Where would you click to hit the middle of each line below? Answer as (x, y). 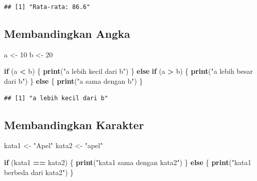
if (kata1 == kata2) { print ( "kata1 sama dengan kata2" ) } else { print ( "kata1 (128, 162)
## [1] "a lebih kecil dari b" (56, 98)
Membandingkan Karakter (74, 124)
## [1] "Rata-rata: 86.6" (47, 7)
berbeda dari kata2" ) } (39, 172)
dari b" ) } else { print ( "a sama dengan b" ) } (73, 81)
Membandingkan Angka (67, 33)
